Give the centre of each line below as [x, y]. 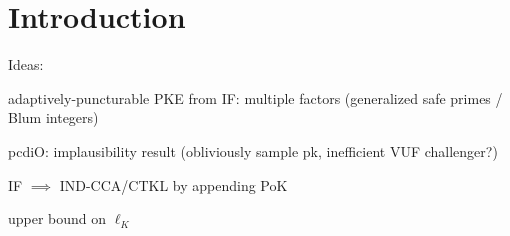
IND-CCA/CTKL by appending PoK [173, 184]
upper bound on [57, 218]
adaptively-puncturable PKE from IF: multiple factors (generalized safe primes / [255, 97]
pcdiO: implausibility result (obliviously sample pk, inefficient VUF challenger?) [253, 150]
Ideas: [26, 64]
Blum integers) [53, 117]
